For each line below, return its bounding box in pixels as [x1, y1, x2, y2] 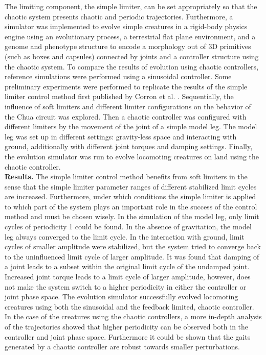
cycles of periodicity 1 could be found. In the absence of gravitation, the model [5, 221, 252, 232]
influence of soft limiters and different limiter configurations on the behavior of [5, 101, 251, 111]
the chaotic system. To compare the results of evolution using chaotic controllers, [5, 61, 259, 72]
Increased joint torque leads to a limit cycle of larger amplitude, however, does [5, 271, 251, 282]
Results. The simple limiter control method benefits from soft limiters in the [5, 171, 248, 182]
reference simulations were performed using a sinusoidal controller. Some [5, 71, 232, 82]
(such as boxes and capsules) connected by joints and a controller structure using [5, 51, 259, 61]
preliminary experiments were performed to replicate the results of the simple [5, 81, 248, 91]
